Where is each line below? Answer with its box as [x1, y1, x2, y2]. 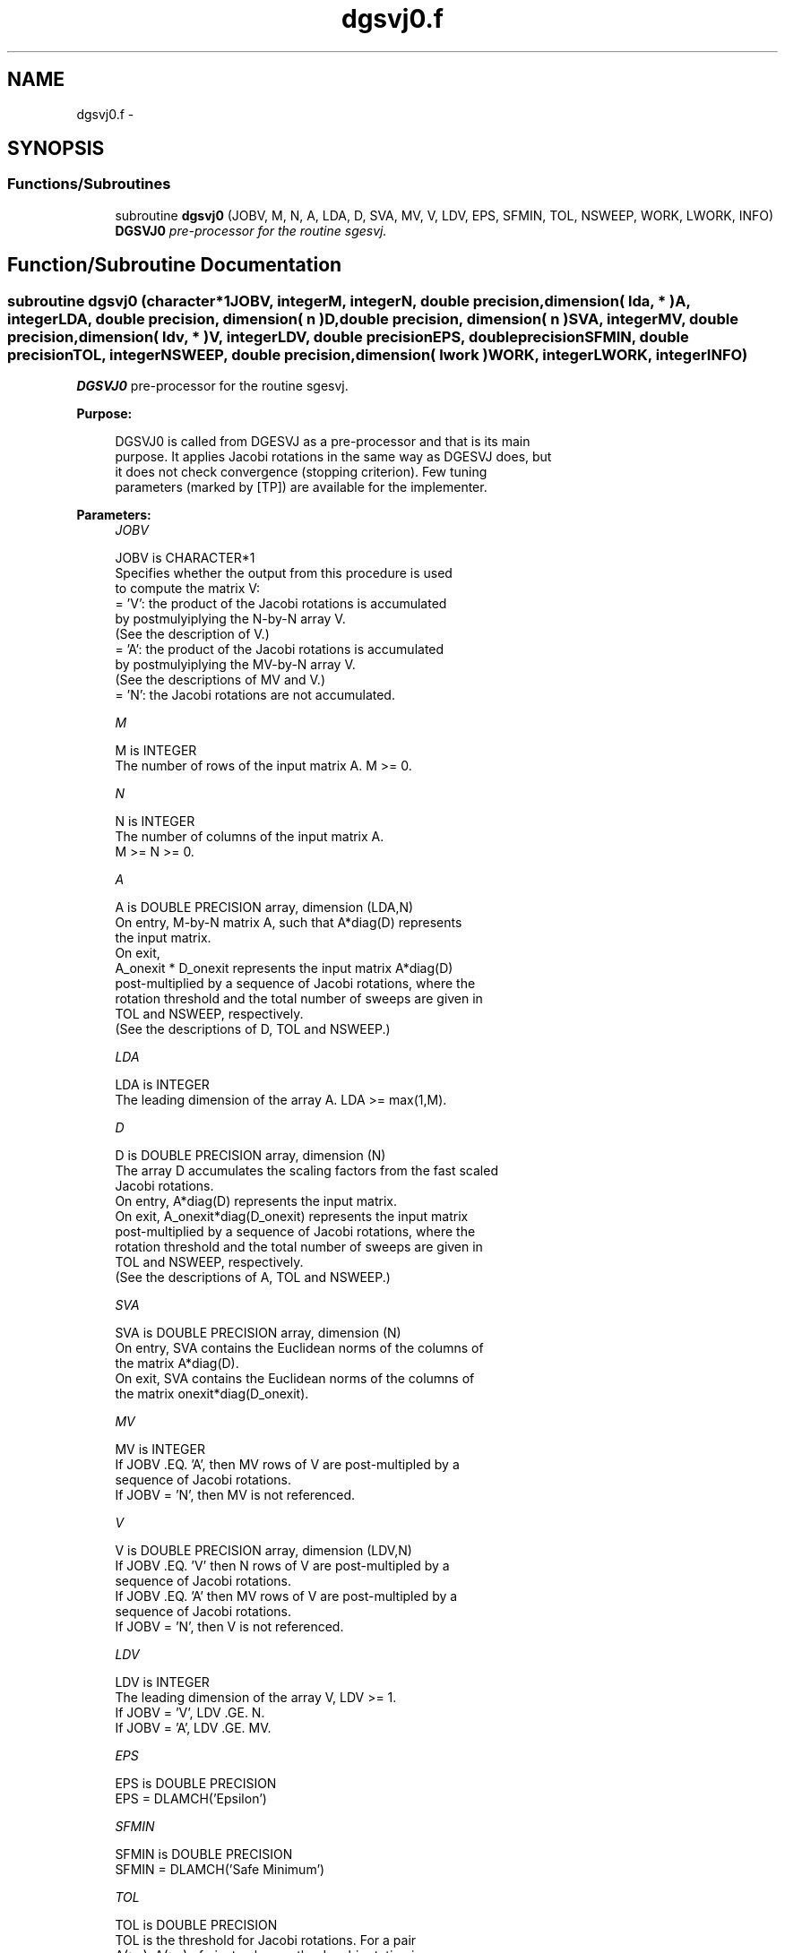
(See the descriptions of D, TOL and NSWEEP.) [115, 1021, 391, 1037]
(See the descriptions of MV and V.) [115, 672, 326, 688]
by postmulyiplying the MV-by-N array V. [115, 657, 356, 673]
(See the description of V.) [115, 626, 270, 642]
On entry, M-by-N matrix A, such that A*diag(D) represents [115, 915, 462, 931]
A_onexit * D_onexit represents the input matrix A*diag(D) [115, 960, 453, 976]
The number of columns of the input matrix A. [115, 829, 384, 845]
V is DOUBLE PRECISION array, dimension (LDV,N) [115, 1543, 412, 1559]
